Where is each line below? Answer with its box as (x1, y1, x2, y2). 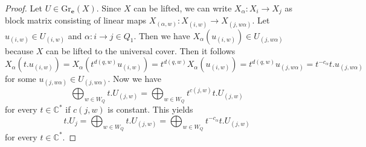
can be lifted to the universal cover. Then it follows (46, 44, 236, 57)
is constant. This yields (108, 103, 193, 116)
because (5, 44, 34, 57)
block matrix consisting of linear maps (5, 14, 147, 27)
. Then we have (133, 29, 190, 42)
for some (5, 72, 36, 85)
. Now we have (108, 72, 162, 85)
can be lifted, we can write (133, 2, 232, 14)
